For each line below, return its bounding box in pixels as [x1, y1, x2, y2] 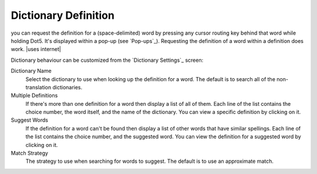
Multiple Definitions [11, 92, 58, 99]
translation [25, 83, 52, 91]
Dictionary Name [11, 68, 52, 75]
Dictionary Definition [11, 9, 114, 22]
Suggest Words [11, 116, 48, 123]
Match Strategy [11, 150, 48, 157]
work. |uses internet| [11, 46, 61, 53]
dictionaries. [52, 83, 83, 91]
